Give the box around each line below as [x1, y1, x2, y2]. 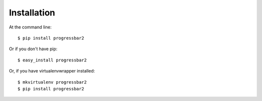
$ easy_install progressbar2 [17, 57, 87, 63]
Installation [9, 7, 55, 18]
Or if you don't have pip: [9, 46, 58, 52]
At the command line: [9, 24, 52, 30]
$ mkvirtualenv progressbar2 [17, 79, 87, 85]
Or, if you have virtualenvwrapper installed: [9, 68, 95, 74]
